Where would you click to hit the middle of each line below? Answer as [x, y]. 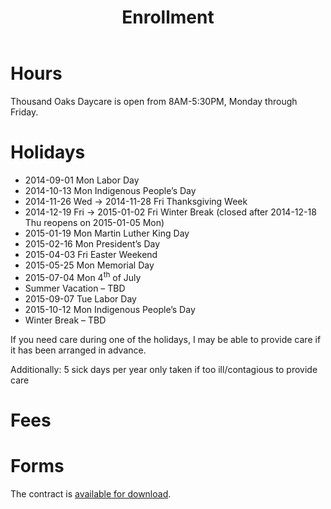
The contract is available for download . [91, 493]
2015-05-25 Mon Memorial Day [89, 265]
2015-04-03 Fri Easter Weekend [91, 254]
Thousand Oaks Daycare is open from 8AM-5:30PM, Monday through [154, 101]
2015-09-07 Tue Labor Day [80, 298]
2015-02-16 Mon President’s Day [92, 243]
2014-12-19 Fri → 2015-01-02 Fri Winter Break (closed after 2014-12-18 [170, 212]
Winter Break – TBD [65, 320]
